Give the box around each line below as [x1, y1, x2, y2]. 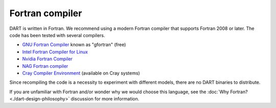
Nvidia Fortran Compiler [22, 56, 73, 62]
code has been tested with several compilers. [9, 32, 105, 38]
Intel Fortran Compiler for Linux [22, 49, 88, 55]
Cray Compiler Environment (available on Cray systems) [22, 70, 140, 76]
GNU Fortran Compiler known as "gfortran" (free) [22, 42, 126, 48]
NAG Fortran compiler [22, 63, 68, 69]
